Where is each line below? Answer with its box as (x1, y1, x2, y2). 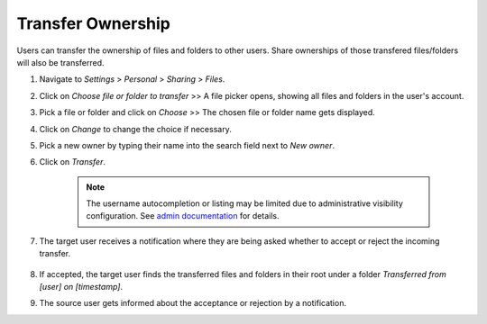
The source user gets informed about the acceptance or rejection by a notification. (39, 298, 347, 309)
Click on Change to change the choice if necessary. (39, 123, 232, 134)
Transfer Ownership (16, 13, 170, 33)
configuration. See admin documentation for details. (86, 211, 280, 221)
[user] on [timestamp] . (39, 282, 124, 292)
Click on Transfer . (39, 157, 106, 167)
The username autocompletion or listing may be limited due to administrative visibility (86, 198, 403, 209)
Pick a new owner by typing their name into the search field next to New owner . (39, 139, 335, 150)
